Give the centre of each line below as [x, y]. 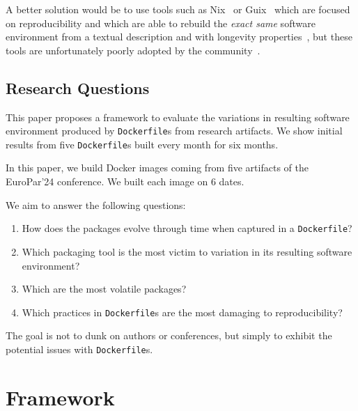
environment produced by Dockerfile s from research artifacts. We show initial [174, 131]
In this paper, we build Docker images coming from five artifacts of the [157, 168]
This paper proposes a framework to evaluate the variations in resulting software [178, 117]
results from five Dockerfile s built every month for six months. [142, 144]
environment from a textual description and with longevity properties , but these [179, 37]
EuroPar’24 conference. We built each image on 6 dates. [125, 181]
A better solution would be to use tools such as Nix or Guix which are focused [178, 9]
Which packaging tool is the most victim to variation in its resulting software [187, 251]
